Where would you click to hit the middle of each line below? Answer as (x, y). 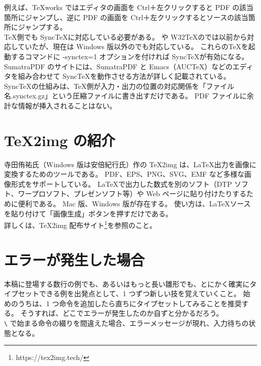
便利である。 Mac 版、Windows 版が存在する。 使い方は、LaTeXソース (134, 204)
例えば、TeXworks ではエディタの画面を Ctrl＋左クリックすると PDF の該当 (129, 7)
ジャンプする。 (42, 27)
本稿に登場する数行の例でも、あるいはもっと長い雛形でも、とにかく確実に (127, 283)
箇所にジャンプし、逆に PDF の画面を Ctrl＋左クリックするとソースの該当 (126, 17)
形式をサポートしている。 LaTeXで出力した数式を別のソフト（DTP (121, 184)
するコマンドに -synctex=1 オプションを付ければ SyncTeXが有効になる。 (130, 56)
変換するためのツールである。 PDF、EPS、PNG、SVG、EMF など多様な (124, 174)
